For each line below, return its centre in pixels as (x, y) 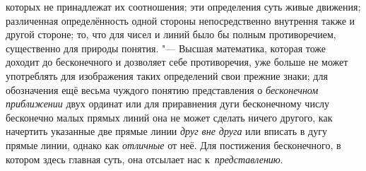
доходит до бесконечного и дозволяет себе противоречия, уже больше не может (177, 62)
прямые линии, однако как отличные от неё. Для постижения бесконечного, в (173, 145)
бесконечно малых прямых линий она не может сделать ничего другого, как (169, 117)
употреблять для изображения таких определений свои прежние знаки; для (167, 75)
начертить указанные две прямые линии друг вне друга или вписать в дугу (166, 131)
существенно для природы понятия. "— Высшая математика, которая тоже (166, 48)
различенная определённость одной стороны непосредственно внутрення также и (181, 20)
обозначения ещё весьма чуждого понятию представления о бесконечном (162, 89)
